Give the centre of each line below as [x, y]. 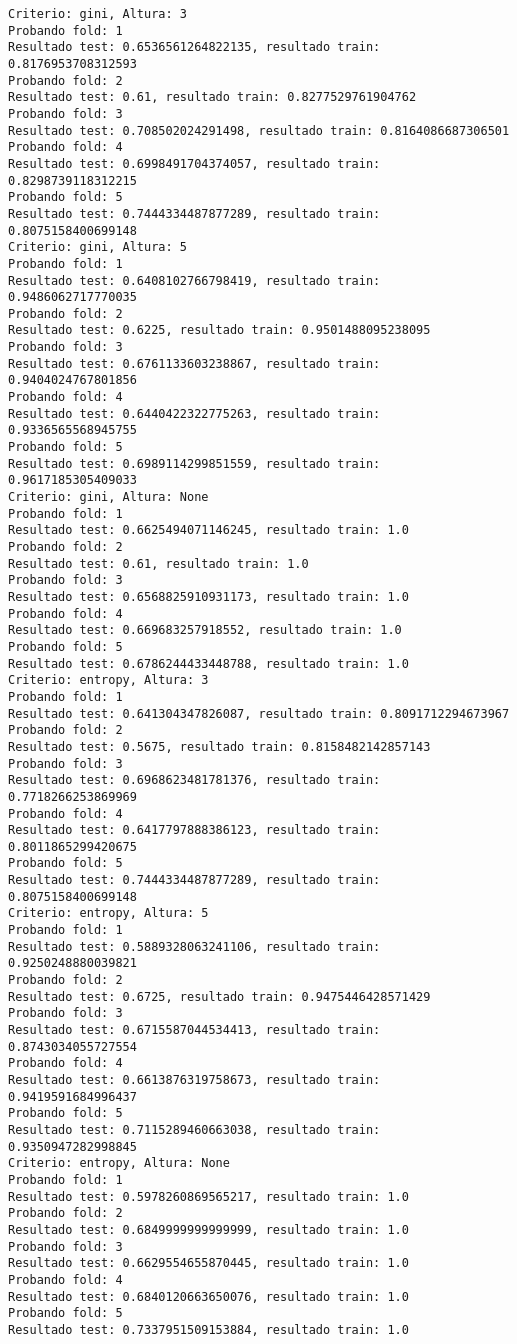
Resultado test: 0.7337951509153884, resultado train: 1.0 [208, 1329]
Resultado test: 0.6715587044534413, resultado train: [194, 1030]
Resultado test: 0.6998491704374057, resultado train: [194, 163]
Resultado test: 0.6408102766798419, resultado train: [194, 280]
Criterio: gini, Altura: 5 [97, 247]
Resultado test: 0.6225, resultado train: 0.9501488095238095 [219, 330]
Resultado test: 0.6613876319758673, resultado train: [194, 1080]
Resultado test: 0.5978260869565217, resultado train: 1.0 [208, 1196]
